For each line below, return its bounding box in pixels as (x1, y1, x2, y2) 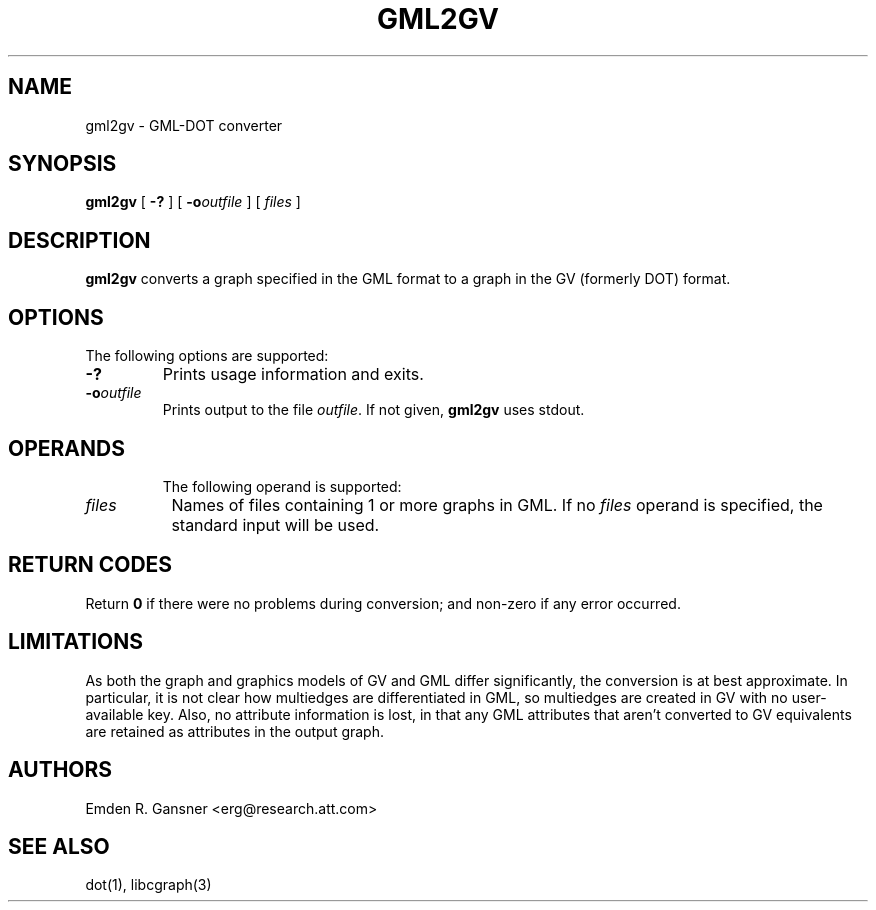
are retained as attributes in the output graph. (85, 722, 385, 740)
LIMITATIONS (8, 629, 144, 655)
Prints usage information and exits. (162, 364, 424, 385)
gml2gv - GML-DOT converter (85, 116, 283, 134)
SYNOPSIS (8, 151, 117, 177)
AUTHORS (8, 757, 113, 783)
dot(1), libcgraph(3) (85, 876, 212, 894)
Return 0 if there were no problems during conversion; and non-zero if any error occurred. (85, 594, 681, 612)
